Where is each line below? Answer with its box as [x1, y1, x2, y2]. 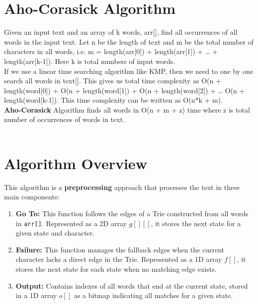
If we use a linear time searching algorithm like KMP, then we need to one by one [4, 65, 253, 76]
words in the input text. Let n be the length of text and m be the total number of [4, 36, 254, 47]
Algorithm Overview [4, 153, 147, 173]
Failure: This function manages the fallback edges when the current [15, 244, 225, 254]
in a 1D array [15, 290, 57, 301]
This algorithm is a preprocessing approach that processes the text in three [4, 182, 240, 192]
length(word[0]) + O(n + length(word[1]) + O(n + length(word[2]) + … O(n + [4, 85, 245, 95]
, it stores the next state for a [151, 218, 241, 228]
